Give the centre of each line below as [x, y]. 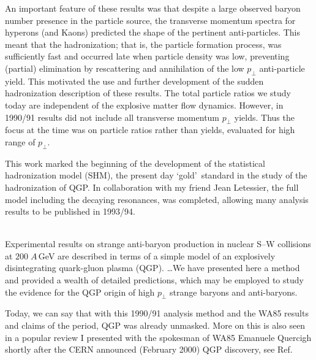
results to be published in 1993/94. [70, 211]
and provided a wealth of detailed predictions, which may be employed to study [154, 280]
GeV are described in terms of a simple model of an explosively [157, 255]
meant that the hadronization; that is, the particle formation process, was [143, 44]
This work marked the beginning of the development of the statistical [135, 163]
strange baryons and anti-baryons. [234, 292]
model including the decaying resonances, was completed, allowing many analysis [157, 199]
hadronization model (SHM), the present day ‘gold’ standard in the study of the [156, 175]
